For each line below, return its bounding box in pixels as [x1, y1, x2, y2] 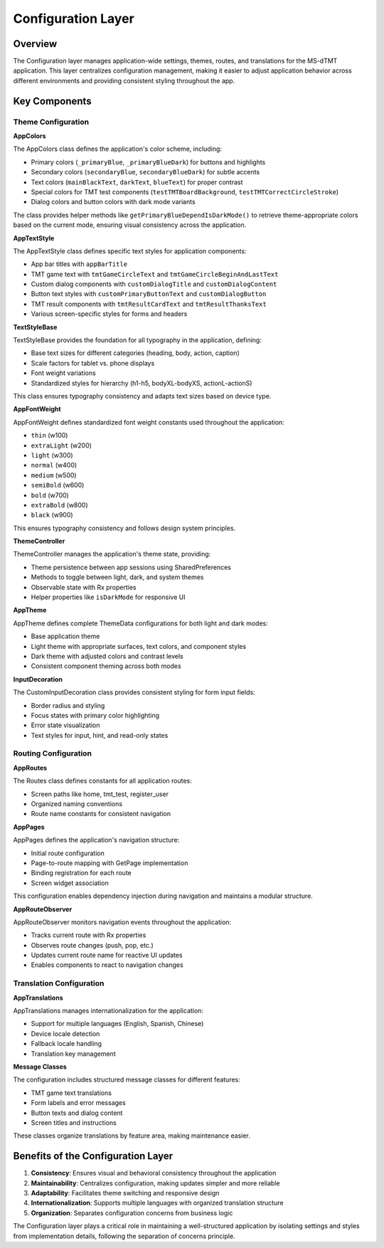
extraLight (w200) [31, 441, 92, 450]
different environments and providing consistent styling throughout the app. [13, 76, 235, 85]
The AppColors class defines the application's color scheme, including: [13, 144, 222, 153]
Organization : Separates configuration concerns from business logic [31, 1208, 233, 1217]
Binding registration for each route [31, 869, 132, 877]
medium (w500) [31, 470, 78, 480]
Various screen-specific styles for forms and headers [31, 310, 188, 318]
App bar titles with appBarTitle [31, 260, 128, 268]
